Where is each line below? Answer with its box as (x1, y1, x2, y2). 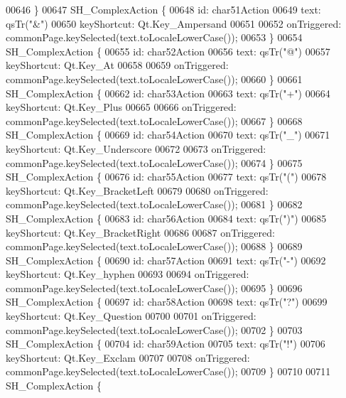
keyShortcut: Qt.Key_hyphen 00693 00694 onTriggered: (6, 267, 249, 281)
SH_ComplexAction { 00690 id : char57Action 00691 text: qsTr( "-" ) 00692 (6, 252, 326, 267)
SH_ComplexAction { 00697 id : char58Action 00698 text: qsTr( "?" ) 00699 (6, 294, 328, 309)
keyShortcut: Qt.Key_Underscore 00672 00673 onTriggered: (6, 141, 266, 156)
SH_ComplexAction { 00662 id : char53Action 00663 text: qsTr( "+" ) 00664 (6, 85, 330, 100)
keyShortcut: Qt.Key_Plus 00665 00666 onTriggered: (6, 99, 237, 114)
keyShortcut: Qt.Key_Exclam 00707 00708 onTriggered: (6, 350, 250, 365)
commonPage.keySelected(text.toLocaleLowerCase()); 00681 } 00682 (6, 197, 303, 212)
